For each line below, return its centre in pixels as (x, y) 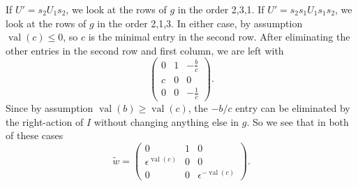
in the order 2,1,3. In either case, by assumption (200, 23)
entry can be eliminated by (293, 108)
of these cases (35, 135)
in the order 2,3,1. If (221, 9)
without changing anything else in (166, 121)
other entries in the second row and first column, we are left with (145, 50)
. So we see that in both (298, 121)
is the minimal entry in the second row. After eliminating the (219, 37)
